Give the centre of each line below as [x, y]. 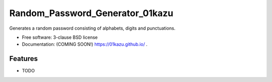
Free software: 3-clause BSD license [60, 37]
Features [23, 59]
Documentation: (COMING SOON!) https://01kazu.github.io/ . [85, 44]
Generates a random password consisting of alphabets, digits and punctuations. [92, 28]
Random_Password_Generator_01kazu [91, 13]
